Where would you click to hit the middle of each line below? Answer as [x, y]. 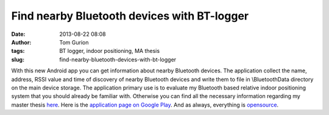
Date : [18, 34]
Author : [21, 42]
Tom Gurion [74, 42]
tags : [18, 51]
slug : [18, 59]
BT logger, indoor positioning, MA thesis [110, 51]
